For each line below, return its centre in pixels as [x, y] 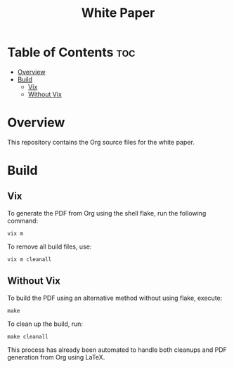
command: [23, 221]
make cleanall [28, 336]
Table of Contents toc [71, 52]
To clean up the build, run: [45, 324]
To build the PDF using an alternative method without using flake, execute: [115, 298]
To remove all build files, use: [50, 247]
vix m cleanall [30, 259]
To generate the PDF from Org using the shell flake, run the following [107, 213]
